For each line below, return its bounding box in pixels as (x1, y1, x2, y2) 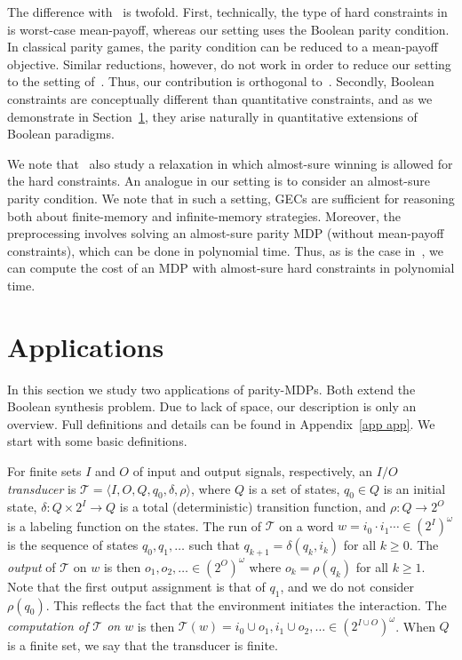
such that (188, 536, 240, 554)
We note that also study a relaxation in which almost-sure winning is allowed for (7, 154, 453, 172)
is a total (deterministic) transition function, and (119, 497, 386, 516)
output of (7, 557, 56, 576)
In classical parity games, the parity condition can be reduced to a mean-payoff (7, 37, 438, 56)
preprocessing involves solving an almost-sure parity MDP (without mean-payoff (7, 224, 444, 243)
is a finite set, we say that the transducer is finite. (7, 636, 278, 655)
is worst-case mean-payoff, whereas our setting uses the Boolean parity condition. (7, 20, 450, 38)
